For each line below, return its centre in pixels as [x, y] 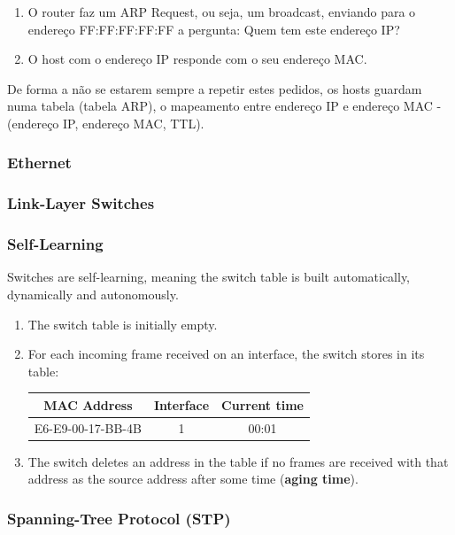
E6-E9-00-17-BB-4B [88, 427]
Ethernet [39, 163]
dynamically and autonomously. [93, 295]
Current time [262, 404]
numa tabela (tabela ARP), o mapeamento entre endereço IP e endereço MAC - [224, 106]
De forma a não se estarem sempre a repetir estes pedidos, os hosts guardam [215, 88]
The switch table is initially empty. [123, 324]
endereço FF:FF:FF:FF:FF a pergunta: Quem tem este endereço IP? [214, 29]
